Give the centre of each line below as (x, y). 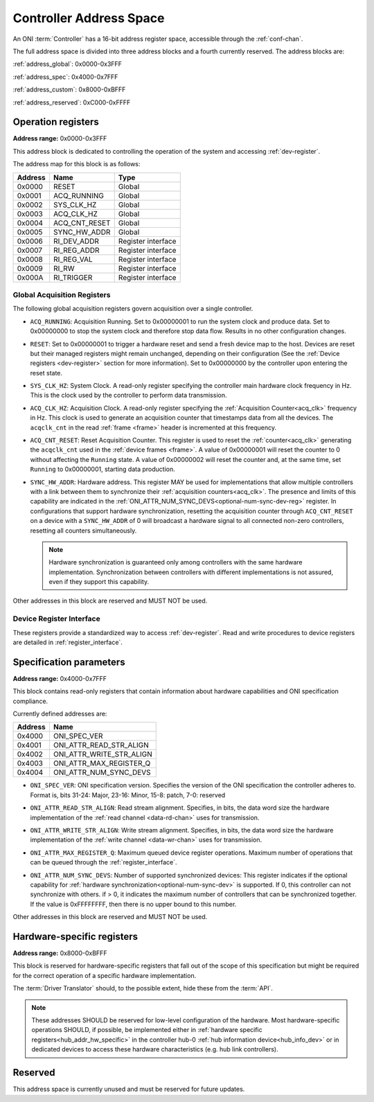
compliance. (30, 701)
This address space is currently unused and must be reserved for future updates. (129, 1089)
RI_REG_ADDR (76, 250)
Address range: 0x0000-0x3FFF (60, 139)
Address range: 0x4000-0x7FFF (60, 678)
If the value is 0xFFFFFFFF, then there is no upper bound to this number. (133, 904)
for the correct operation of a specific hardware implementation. (105, 975)
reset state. (46, 373)
